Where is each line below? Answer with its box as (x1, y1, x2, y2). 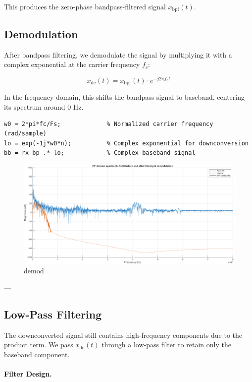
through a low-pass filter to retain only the (101, 339, 231, 350)
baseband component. (4, 349, 70, 359)
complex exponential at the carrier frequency (4, 59, 140, 69)
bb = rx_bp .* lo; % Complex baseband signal (4, 149, 196, 157)
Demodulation (4, 26, 78, 41)
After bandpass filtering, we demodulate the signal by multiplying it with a (4, 49, 232, 60)
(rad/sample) (4, 130, 47, 137)
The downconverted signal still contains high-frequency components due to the (4, 329, 243, 340)
